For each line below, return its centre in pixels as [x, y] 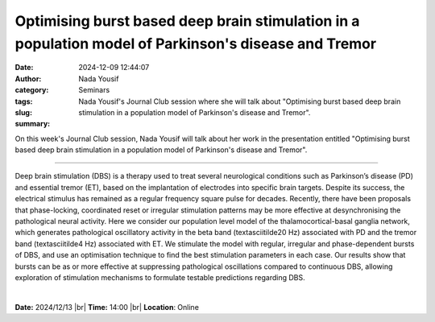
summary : [33, 124]
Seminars [94, 90]
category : [32, 90]
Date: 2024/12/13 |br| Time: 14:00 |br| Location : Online [107, 307]
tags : [24, 101]
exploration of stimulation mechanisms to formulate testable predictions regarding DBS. [160, 277]
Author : [28, 78]
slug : [23, 112]
